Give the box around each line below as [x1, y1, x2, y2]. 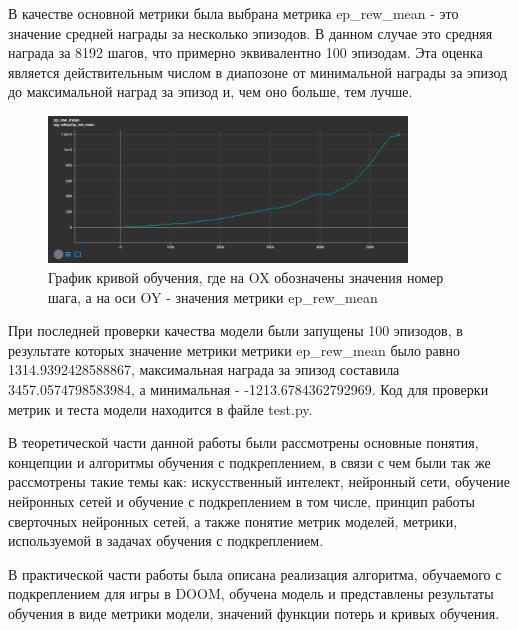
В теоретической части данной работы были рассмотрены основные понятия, [8, 432, 479, 453]
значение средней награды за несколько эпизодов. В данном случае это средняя [8, 22, 493, 43]
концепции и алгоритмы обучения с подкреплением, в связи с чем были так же [8, 451, 491, 472]
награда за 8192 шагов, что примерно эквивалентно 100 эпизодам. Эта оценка [8, 42, 483, 63]
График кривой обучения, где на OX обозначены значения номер [48, 267, 444, 288]
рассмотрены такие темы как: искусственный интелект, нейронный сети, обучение [8, 471, 510, 492]
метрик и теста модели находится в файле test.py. [8, 398, 313, 419]
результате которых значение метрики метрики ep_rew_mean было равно [8, 339, 460, 360]
